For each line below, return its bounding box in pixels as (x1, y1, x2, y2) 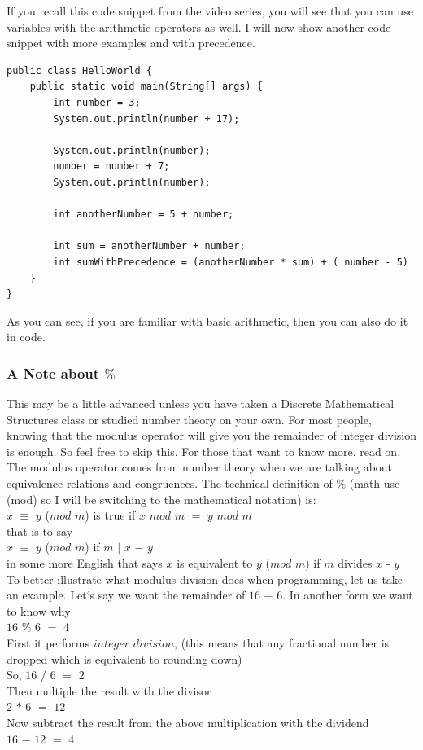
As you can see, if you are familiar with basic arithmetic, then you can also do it (7, 312, 408, 329)
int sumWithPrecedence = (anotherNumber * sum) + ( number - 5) (53, 256, 408, 268)
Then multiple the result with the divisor (7, 682, 211, 699)
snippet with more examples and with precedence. (7, 34, 255, 51)
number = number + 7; (53, 160, 170, 173)
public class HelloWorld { (7, 64, 152, 77)
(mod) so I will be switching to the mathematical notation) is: (7, 490, 316, 507)
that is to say (7, 522, 73, 539)
